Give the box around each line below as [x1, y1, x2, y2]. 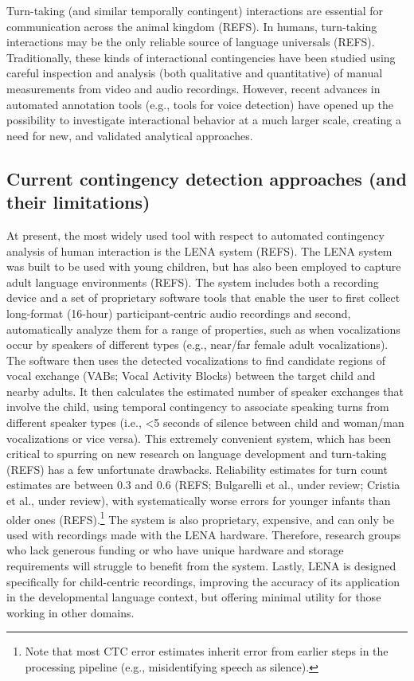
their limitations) [6, 190, 150, 214]
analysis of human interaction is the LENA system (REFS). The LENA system [6, 242, 393, 259]
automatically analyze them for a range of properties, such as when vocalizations [6, 320, 400, 337]
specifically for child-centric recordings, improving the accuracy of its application [6, 573, 400, 589]
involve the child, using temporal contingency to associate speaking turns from [6, 398, 389, 415]
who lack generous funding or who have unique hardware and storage [6, 542, 344, 558]
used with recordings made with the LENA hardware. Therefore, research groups [6, 526, 401, 542]
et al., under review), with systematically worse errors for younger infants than [6, 492, 391, 509]
